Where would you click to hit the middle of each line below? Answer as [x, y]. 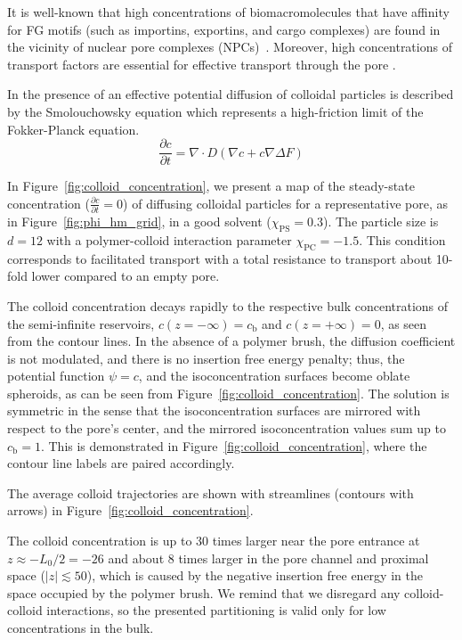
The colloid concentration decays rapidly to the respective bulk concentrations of [228, 305]
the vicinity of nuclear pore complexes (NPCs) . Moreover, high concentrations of [230, 47]
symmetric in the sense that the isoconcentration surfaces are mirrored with [214, 410]
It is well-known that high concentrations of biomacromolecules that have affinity [228, 12]
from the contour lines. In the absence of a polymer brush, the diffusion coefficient [231, 341]
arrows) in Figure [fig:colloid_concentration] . [130, 510]
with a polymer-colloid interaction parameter [169, 239]
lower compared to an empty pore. [126, 276]
